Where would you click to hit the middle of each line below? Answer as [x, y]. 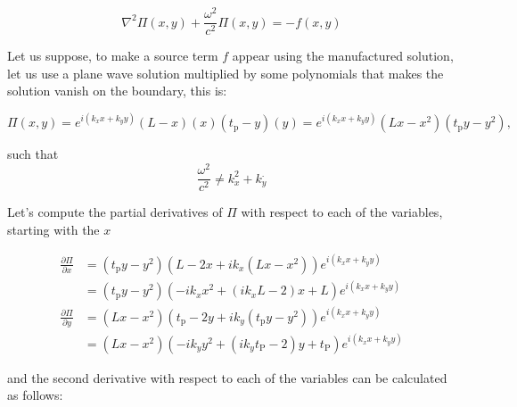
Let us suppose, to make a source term [113, 56]
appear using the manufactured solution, [343, 56]
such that [33, 154]
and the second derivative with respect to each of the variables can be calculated [227, 377]
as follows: [35, 395]
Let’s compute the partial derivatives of [115, 212]
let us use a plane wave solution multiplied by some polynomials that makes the [226, 73]
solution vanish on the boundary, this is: [117, 91]
